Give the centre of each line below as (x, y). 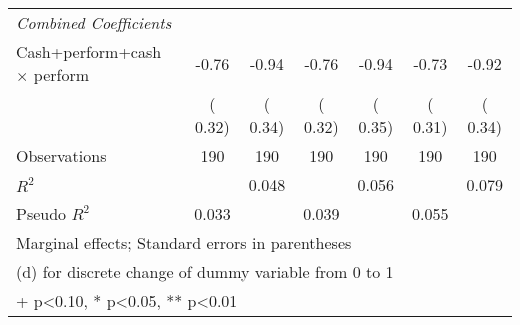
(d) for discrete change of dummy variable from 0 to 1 (205, 271)
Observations (61, 155)
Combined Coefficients (94, 22)
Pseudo (41, 213)
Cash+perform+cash (89, 51)
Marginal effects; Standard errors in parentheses (184, 242)
